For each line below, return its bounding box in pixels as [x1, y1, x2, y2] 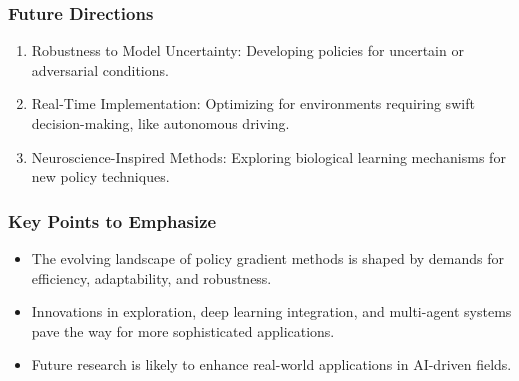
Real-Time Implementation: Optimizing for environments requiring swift [31, 93, 475, 114]
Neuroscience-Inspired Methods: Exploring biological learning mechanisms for [31, 146, 506, 167]
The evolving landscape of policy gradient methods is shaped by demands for [31, 248, 505, 268]
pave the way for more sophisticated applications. [31, 320, 335, 341]
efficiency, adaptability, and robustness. [31, 267, 272, 288]
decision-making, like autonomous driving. [31, 113, 290, 133]
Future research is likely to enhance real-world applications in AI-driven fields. [31, 354, 512, 375]
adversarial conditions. [31, 59, 169, 80]
